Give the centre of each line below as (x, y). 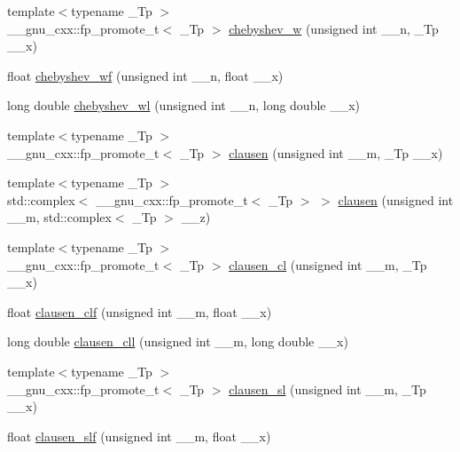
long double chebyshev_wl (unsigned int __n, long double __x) (184, 105)
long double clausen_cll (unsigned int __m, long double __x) (178, 341)
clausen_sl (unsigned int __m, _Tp (327, 389)
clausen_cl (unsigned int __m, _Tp (328, 264)
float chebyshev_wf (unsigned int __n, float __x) (145, 75)
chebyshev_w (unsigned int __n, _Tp (334, 28)
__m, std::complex (59, 217)
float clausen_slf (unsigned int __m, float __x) (139, 436)
